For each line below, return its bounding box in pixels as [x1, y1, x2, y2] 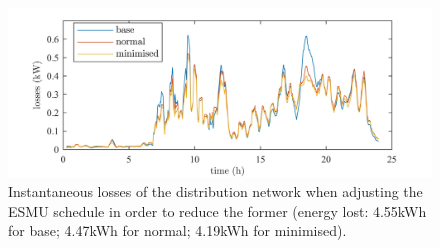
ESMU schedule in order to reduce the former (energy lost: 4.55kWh [8, 200, 427, 221]
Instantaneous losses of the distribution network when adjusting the [8, 180, 423, 201]
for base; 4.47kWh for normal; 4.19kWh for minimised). [8, 220, 347, 241]
